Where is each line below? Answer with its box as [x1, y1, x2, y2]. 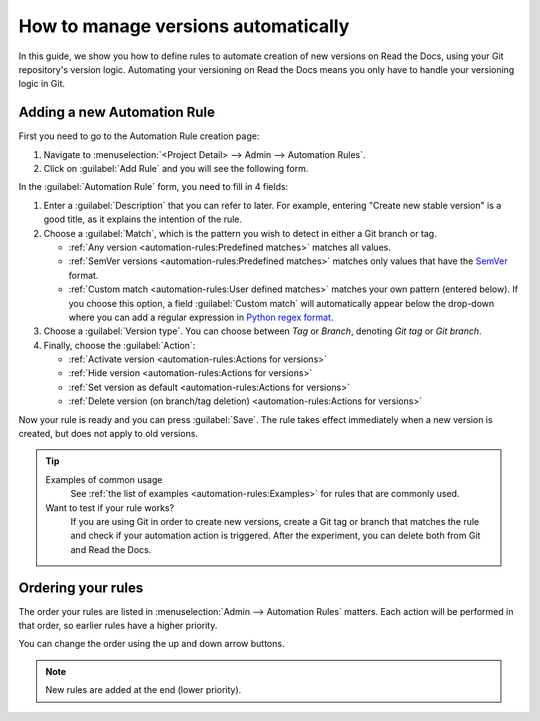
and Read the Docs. [70, 543, 152, 555]
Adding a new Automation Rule [18, 104, 215, 121]
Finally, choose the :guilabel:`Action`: [43, 339, 196, 351]
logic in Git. [18, 78, 65, 90]
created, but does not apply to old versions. [18, 428, 199, 440]
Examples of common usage [45, 473, 163, 485]
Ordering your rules [18, 579, 144, 596]
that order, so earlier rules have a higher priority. [18, 620, 218, 632]
